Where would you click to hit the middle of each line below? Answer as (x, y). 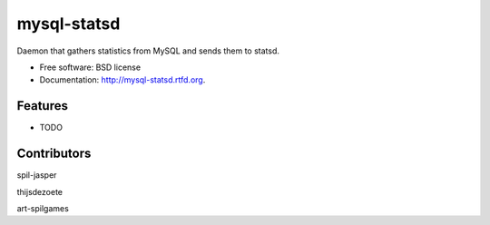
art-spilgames (43, 208)
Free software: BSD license (90, 67)
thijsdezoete (40, 191)
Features (42, 106)
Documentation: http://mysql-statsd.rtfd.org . (122, 80)
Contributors (54, 154)
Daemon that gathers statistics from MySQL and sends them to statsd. (148, 51)
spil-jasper (37, 175)
